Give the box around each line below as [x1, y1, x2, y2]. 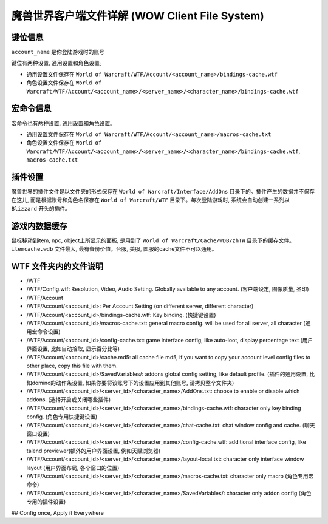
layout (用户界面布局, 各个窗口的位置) [26, 464, 120, 471]
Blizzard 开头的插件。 [11, 205, 71, 212]
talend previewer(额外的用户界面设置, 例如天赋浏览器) [26, 447, 161, 454]
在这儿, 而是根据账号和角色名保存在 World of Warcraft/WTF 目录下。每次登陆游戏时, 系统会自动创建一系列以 [11, 196, 290, 203]
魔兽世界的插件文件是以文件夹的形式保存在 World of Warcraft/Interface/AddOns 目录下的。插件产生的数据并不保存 [11, 188, 315, 195]
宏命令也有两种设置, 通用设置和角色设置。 [11, 119, 115, 127]
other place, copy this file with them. [26, 362, 118, 369]
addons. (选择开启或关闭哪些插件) [26, 396, 111, 403]
